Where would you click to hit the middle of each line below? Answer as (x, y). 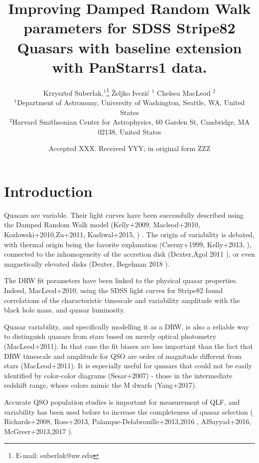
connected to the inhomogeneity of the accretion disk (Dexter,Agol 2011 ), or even (129, 254)
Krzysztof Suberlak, (73, 92)
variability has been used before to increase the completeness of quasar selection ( (129, 411)
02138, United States (129, 131)
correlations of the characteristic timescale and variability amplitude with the (122, 300)
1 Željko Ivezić (128, 92)
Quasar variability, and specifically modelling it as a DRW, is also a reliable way (127, 326)
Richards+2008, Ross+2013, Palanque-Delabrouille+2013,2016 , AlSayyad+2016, (128, 421)
